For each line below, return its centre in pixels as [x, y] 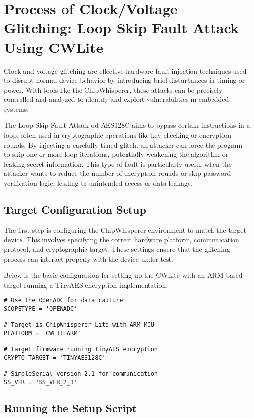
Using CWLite [54, 47]
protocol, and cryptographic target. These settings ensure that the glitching [117, 249]
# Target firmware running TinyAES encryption [81, 350]
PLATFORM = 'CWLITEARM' [42, 333]
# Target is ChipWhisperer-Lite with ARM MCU [79, 325]
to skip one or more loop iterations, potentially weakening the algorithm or [116, 154]
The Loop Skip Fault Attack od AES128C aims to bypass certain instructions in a [127, 125]
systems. [17, 109]
